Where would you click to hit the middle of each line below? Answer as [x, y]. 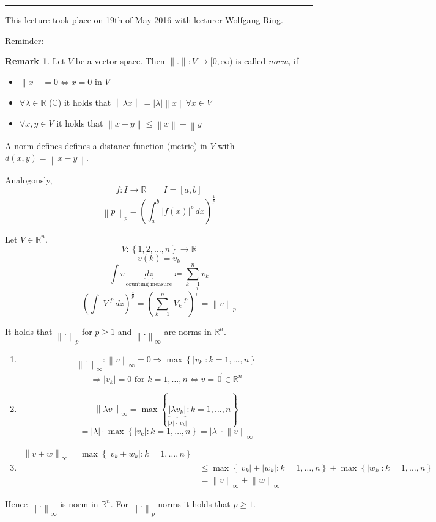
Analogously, [29, 179]
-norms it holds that [193, 503]
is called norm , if [267, 61]
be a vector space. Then [120, 61]
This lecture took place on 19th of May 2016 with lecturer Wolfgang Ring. [144, 20]
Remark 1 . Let [35, 61]
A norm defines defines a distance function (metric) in [106, 145]
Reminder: [24, 40]
